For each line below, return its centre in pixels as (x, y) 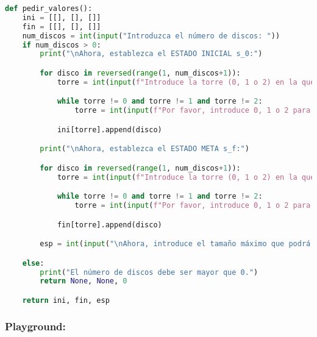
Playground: (35, 326)
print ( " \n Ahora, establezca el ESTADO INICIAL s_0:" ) (151, 54)
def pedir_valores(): (49, 9)
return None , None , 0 (84, 281)
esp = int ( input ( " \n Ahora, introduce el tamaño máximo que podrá (175, 244)
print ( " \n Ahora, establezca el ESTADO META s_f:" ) (144, 149)
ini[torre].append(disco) (109, 129)
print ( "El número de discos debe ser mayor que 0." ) (149, 272)
